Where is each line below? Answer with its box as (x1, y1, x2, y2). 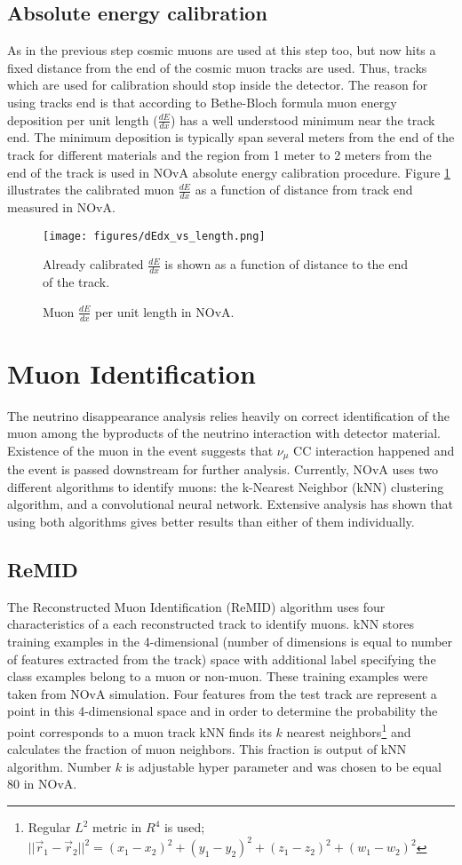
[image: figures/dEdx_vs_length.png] (43, 229, 266, 242)
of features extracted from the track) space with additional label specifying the (7, 649, 436, 668)
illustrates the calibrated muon (7, 180, 175, 199)
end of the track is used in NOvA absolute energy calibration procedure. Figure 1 (7, 163, 450, 181)
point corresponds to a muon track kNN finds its (7, 722, 272, 741)
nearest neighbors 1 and (286, 720, 411, 741)
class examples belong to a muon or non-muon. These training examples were (7, 667, 428, 686)
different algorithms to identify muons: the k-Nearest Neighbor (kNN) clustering (7, 477, 444, 496)
